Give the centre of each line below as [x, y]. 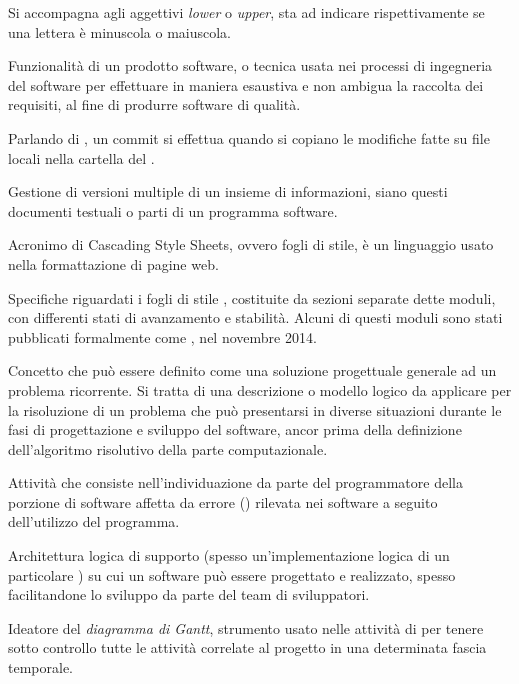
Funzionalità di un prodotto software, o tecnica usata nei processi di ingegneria [250, 65]
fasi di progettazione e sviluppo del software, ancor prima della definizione [235, 429]
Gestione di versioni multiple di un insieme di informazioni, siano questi [228, 191]
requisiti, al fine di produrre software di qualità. [154, 104]
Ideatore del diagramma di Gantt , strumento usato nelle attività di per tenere [246, 627]
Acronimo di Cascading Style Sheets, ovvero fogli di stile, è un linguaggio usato [251, 244]
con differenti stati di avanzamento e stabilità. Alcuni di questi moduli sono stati [255, 317]
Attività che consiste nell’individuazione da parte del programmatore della [235, 482]
